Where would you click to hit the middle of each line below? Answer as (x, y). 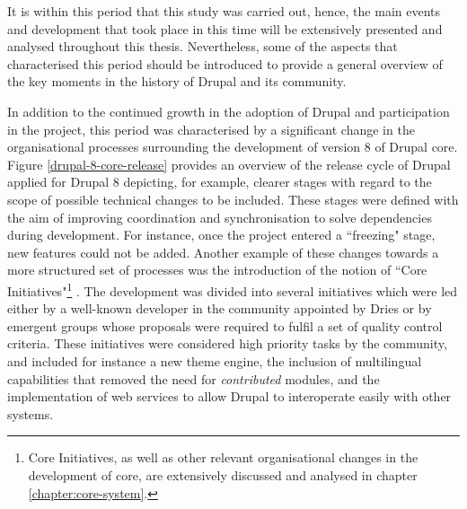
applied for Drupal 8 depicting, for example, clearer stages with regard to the (220, 182)
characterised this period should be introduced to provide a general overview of (225, 63)
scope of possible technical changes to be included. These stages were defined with (233, 199)
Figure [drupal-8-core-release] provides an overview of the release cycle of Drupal (229, 164)
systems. (31, 413)
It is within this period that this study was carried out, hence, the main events (224, 11)
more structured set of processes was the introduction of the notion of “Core (217, 270)
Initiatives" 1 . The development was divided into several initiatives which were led (233, 289)
